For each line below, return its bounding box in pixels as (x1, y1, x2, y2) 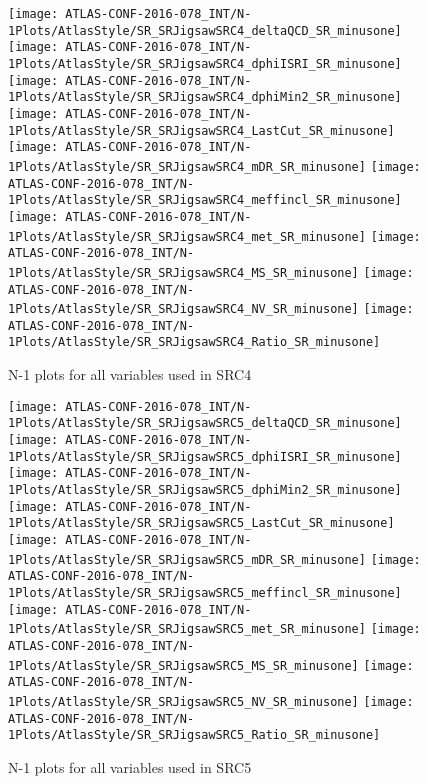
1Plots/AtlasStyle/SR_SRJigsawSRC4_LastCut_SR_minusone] (8, 123, 395, 138)
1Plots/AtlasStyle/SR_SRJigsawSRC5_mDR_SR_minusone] (8, 552, 366, 567)
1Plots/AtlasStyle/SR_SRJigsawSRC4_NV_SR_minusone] (8, 302, 359, 317)
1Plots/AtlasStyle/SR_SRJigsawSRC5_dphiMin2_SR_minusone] (8, 483, 402, 497)
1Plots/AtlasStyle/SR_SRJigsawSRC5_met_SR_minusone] (8, 622, 366, 637)
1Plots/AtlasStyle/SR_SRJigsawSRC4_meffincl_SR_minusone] (8, 193, 402, 208)
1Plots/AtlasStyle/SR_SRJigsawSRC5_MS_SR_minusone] (8, 658, 359, 673)
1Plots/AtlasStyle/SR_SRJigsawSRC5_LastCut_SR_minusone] (8, 516, 395, 531)
